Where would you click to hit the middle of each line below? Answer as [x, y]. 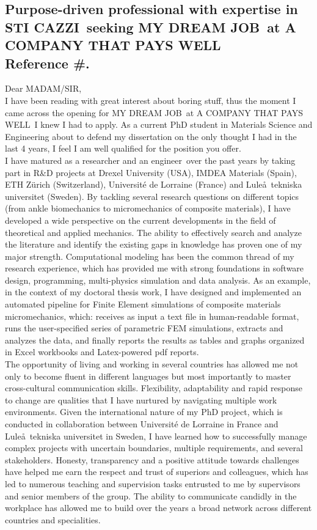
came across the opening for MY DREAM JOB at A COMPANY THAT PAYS [154, 112]
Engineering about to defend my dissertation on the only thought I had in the [151, 136]
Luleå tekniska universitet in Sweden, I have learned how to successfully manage [156, 436]
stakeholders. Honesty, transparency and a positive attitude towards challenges [152, 459]
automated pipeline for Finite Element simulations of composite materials [143, 304]
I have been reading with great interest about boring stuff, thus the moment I [151, 100]
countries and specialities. [53, 519]
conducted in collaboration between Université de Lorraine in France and [142, 424]
